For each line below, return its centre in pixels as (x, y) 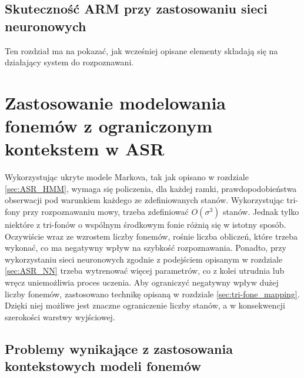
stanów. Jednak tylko (261, 212)
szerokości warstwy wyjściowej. (60, 316)
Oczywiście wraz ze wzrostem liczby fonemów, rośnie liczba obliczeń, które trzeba (151, 236)
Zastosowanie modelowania (116, 102)
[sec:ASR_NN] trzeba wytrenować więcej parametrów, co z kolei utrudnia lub (145, 271)
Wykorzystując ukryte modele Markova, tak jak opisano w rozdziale (127, 177)
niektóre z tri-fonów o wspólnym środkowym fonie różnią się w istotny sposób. (146, 225)
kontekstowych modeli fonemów (103, 366)
